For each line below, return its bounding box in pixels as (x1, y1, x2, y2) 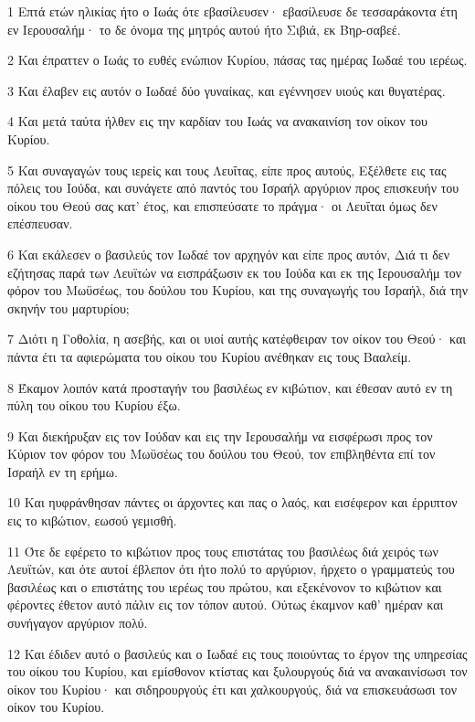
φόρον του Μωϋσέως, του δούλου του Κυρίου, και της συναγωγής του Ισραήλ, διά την (7, 281, 468, 300)
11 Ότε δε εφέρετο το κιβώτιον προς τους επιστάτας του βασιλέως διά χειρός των (7, 541, 438, 560)
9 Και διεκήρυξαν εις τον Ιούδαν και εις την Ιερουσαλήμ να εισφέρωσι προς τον (7, 426, 433, 445)
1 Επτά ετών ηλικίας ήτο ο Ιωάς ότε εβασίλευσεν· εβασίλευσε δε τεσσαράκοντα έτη (7, 2, 458, 20)
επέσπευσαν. (7, 214, 73, 233)
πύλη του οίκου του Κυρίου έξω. (7, 396, 181, 415)
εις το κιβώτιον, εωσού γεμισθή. (7, 511, 177, 530)
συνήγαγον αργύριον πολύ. (7, 613, 148, 632)
